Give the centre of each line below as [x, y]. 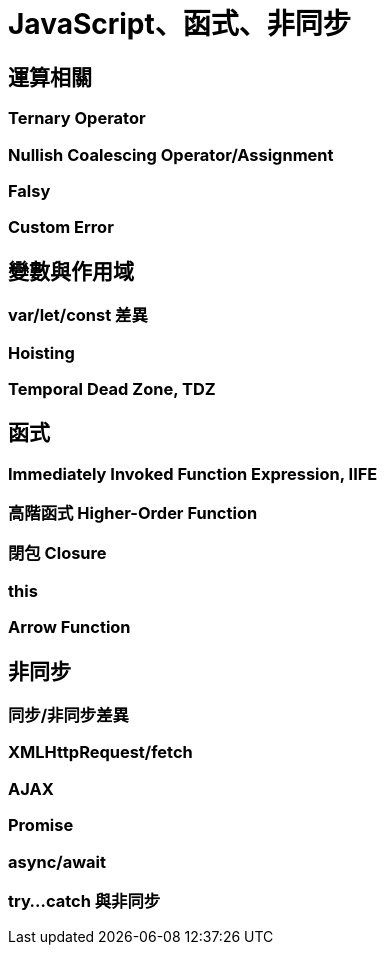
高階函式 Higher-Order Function [133, 513]
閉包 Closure [57, 553]
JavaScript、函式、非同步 [179, 24]
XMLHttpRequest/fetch [100, 752]
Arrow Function [69, 627]
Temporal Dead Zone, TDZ [112, 388]
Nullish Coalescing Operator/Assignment [171, 154]
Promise [41, 825]
